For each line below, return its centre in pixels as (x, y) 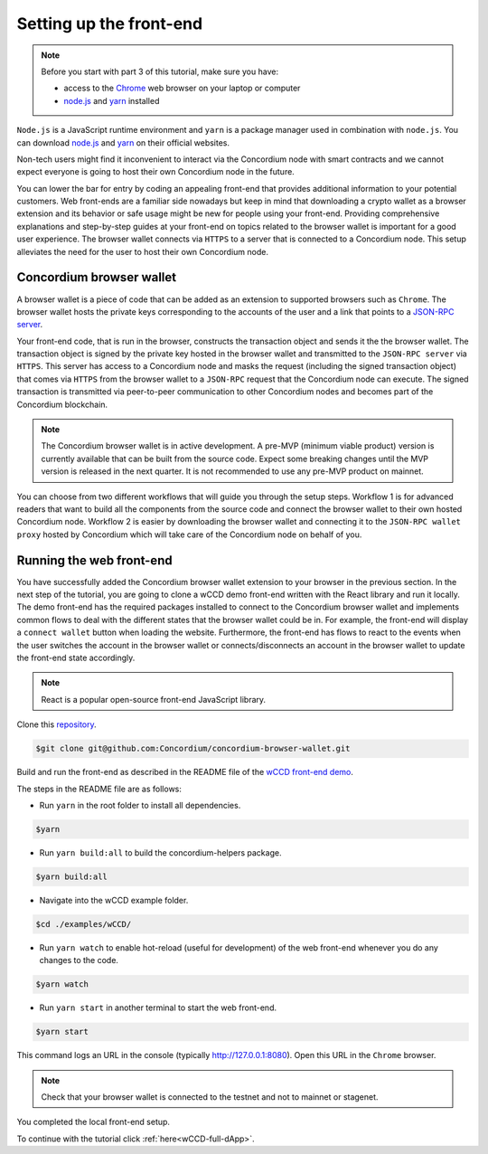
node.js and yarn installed (112, 100)
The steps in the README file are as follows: (99, 789)
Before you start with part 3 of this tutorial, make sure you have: (160, 71)
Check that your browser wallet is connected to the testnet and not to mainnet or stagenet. (210, 1097)
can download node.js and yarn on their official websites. (123, 142)
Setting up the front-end (110, 24)
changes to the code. (79, 960)
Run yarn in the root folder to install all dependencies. (140, 805)
